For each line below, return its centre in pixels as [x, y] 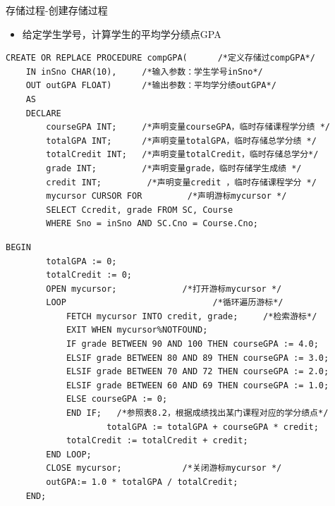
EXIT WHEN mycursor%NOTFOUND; [137, 330]
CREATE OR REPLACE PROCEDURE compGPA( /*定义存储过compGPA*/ [160, 58]
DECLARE [43, 113]
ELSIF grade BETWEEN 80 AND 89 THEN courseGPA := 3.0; [197, 358]
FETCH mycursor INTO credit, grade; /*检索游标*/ [191, 316]
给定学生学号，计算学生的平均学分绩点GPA [122, 33]
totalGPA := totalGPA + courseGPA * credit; [213, 427]
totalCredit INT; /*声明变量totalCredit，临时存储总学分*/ [182, 155]
